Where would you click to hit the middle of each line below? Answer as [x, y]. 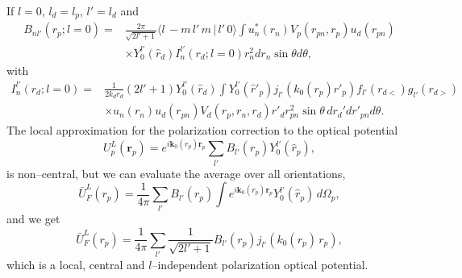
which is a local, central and [76, 264]
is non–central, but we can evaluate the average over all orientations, [176, 173]
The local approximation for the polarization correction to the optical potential [202, 130]
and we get [33, 219]
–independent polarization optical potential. [260, 264]
